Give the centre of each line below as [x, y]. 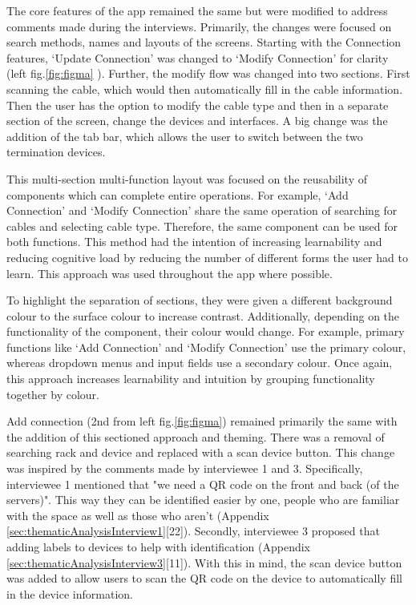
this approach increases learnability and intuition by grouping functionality [191, 379]
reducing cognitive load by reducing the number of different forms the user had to [207, 257]
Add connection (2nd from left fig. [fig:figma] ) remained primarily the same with [202, 421]
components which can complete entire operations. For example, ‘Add [178, 194]
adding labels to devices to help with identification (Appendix [158, 547]
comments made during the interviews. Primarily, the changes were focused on [199, 26]
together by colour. [53, 394]
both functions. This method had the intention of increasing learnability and [194, 242]
